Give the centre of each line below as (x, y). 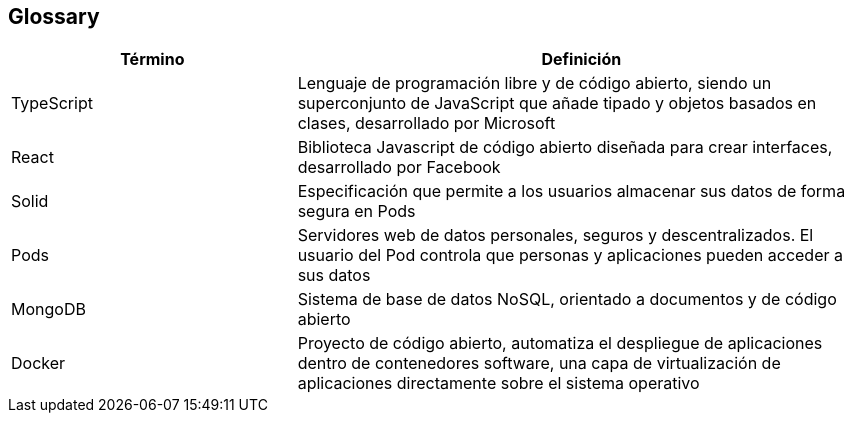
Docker (38, 363)
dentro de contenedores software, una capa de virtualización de (539, 363)
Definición (581, 59)
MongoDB (48, 309)
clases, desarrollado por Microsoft (426, 123)
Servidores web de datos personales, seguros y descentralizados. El (555, 235)
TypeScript (52, 103)
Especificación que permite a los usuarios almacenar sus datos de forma (571, 191)
